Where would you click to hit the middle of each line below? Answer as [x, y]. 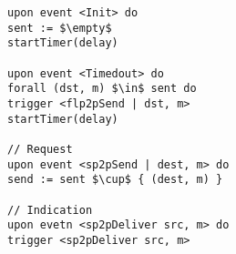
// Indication [50, 210]
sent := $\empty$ [60, 28]
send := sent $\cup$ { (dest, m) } [115, 180]
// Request [40, 149]
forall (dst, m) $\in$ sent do [102, 89]
